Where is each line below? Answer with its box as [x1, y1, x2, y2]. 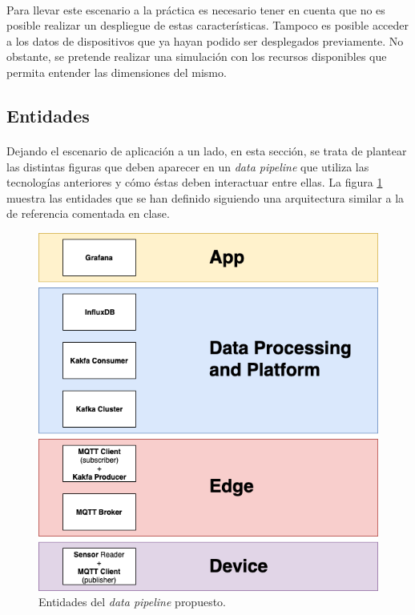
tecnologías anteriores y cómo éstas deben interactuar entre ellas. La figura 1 [6, 174, 383, 191]
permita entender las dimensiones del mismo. [6, 63, 227, 80]
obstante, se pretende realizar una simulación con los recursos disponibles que [6, 48, 387, 65]
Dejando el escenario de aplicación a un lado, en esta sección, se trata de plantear [6, 142, 407, 159]
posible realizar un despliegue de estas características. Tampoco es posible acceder [6, 17, 409, 34]
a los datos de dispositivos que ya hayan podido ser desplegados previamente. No [6, 32, 404, 49]
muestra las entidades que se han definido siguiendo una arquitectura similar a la [6, 189, 405, 206]
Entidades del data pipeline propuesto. [38, 593, 227, 610]
